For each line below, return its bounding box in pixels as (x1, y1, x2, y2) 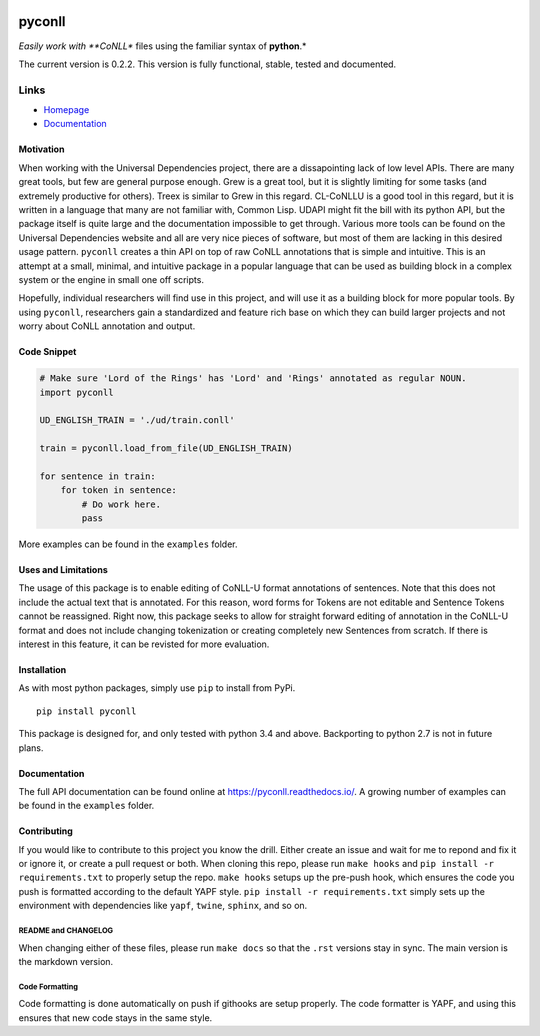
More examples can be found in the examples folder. (18, 538, 239, 550)
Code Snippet (18, 346, 77, 358)
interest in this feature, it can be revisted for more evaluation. (18, 638, 270, 650)
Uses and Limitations (18, 564, 109, 575)
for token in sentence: (60, 485, 177, 496)
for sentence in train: (39, 470, 157, 482)
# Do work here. (81, 498, 162, 510)
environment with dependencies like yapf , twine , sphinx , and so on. (18, 900, 308, 912)
